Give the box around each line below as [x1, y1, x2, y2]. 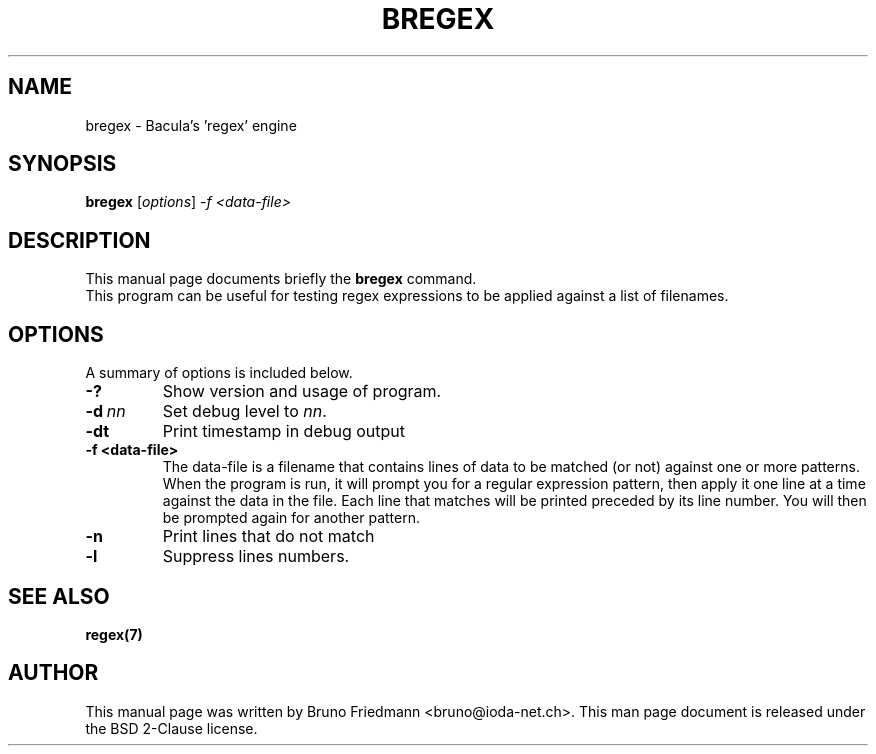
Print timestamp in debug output [162, 421, 406, 442]
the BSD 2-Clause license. [85, 719, 258, 737]
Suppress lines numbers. [162, 546, 350, 567]
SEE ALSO [8, 583, 110, 609]
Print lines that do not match [162, 526, 375, 547]
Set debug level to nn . [162, 401, 327, 422]
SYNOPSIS [8, 151, 117, 177]
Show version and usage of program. [162, 381, 442, 402]
